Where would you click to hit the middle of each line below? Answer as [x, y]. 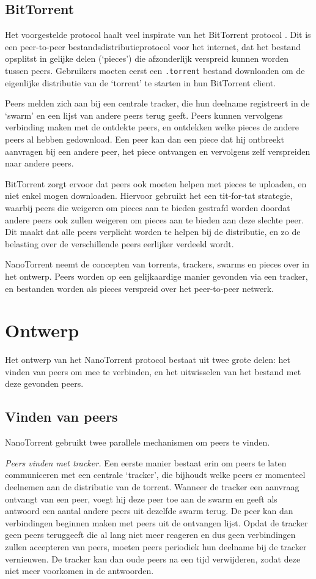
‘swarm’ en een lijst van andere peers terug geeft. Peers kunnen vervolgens [144, 115]
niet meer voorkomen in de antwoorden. [79, 571]
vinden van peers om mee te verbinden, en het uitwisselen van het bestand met [153, 371]
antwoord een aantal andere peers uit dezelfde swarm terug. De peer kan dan [149, 511]
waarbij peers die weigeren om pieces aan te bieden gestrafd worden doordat [148, 207]
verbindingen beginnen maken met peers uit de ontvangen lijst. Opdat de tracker [156, 522]
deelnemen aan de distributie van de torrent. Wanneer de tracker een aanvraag [152, 487]
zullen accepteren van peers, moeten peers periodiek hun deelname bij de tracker [156, 547]
